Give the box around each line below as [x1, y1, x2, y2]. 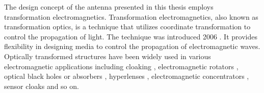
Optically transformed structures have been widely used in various [4, 51, 211, 61]
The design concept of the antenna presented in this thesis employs [4, 2, 214, 12]
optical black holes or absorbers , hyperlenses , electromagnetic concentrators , [4, 71, 249, 81]
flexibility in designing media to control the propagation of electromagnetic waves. [4, 41, 260, 52]
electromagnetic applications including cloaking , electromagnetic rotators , [4, 61, 239, 71]
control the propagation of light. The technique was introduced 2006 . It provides [4, 31, 257, 41]
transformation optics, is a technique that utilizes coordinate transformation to [4, 21, 251, 32]
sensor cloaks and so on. [4, 80, 79, 91]
